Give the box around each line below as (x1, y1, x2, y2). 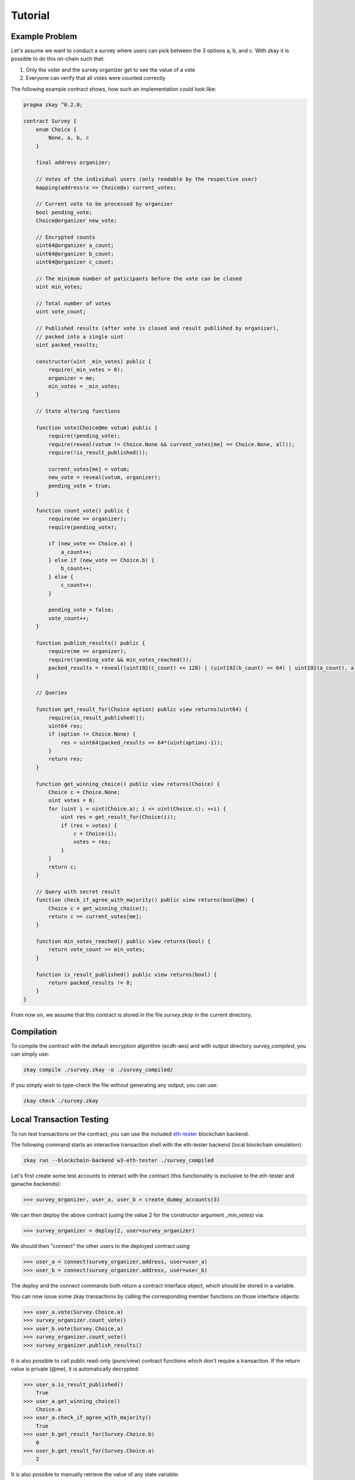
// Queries (35, 690, 67, 696)
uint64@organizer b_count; (35, 250, 115, 257)
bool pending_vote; (35, 209, 93, 215)
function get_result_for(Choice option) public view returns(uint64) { (35, 706, 248, 713)
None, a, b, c (48, 134, 89, 141)
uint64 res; (48, 722, 83, 729)
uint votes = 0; (48, 797, 96, 804)
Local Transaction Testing (11, 1115, 109, 1125)
